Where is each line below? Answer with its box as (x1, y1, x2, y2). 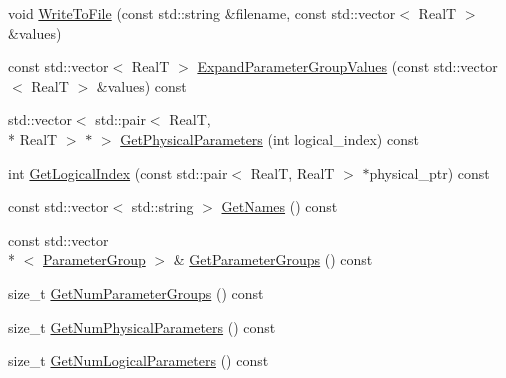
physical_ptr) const (369, 162, 490, 183)
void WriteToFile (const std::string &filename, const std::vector (8, 3, 396, 23)
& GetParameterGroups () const (173, 249, 373, 270)
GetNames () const (221, 196, 338, 217)
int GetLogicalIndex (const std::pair (8, 162, 228, 183)
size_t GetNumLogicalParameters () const (8, 350, 269, 371)
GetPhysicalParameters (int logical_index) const (120, 128, 419, 149)
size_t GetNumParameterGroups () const (8, 282, 264, 303)
